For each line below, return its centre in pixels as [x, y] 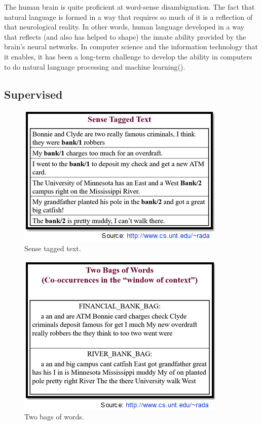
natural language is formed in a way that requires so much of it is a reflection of [128, 17]
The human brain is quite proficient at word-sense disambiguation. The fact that [129, 7]
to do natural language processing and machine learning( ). [95, 66]
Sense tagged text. [53, 248]
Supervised [33, 94]
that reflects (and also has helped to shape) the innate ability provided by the [125, 36]
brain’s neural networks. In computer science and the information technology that [131, 47]
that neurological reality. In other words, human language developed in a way [124, 27]
